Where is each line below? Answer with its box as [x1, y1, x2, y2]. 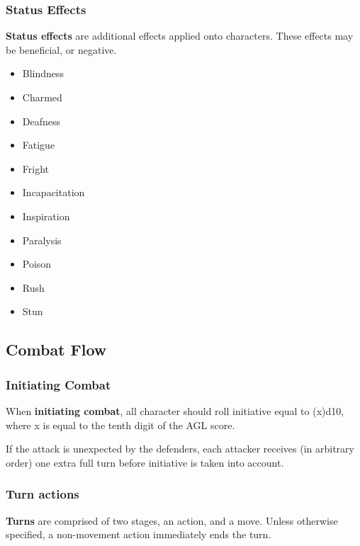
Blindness [22, 66, 64, 81]
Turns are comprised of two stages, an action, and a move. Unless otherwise [6, 513, 338, 528]
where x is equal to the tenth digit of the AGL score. [6, 417, 235, 432]
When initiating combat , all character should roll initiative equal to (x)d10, [6, 403, 344, 418]
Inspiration [22, 208, 70, 223]
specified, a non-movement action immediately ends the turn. [6, 527, 271, 542]
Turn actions [6, 485, 79, 503]
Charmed [22, 90, 62, 104]
